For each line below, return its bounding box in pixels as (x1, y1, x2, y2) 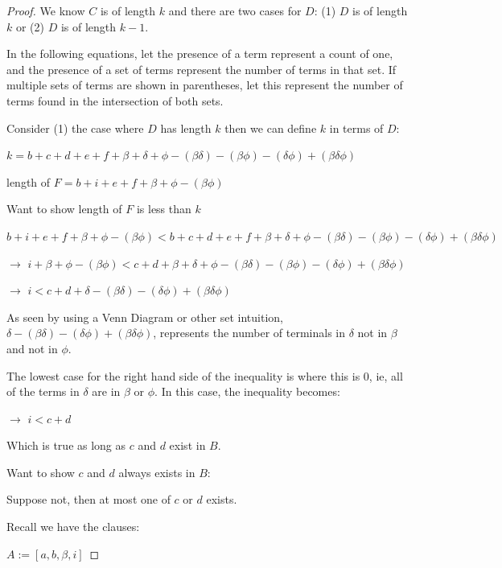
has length (160, 119, 212, 136)
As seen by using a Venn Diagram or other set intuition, (6, 308, 284, 325)
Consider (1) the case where (6, 119, 144, 136)
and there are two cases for (168, 2, 302, 19)
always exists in (118, 463, 195, 480)
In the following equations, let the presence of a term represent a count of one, (6, 45, 393, 62)
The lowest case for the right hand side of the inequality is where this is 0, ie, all (6, 367, 403, 384)
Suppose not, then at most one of (6, 491, 171, 508)
